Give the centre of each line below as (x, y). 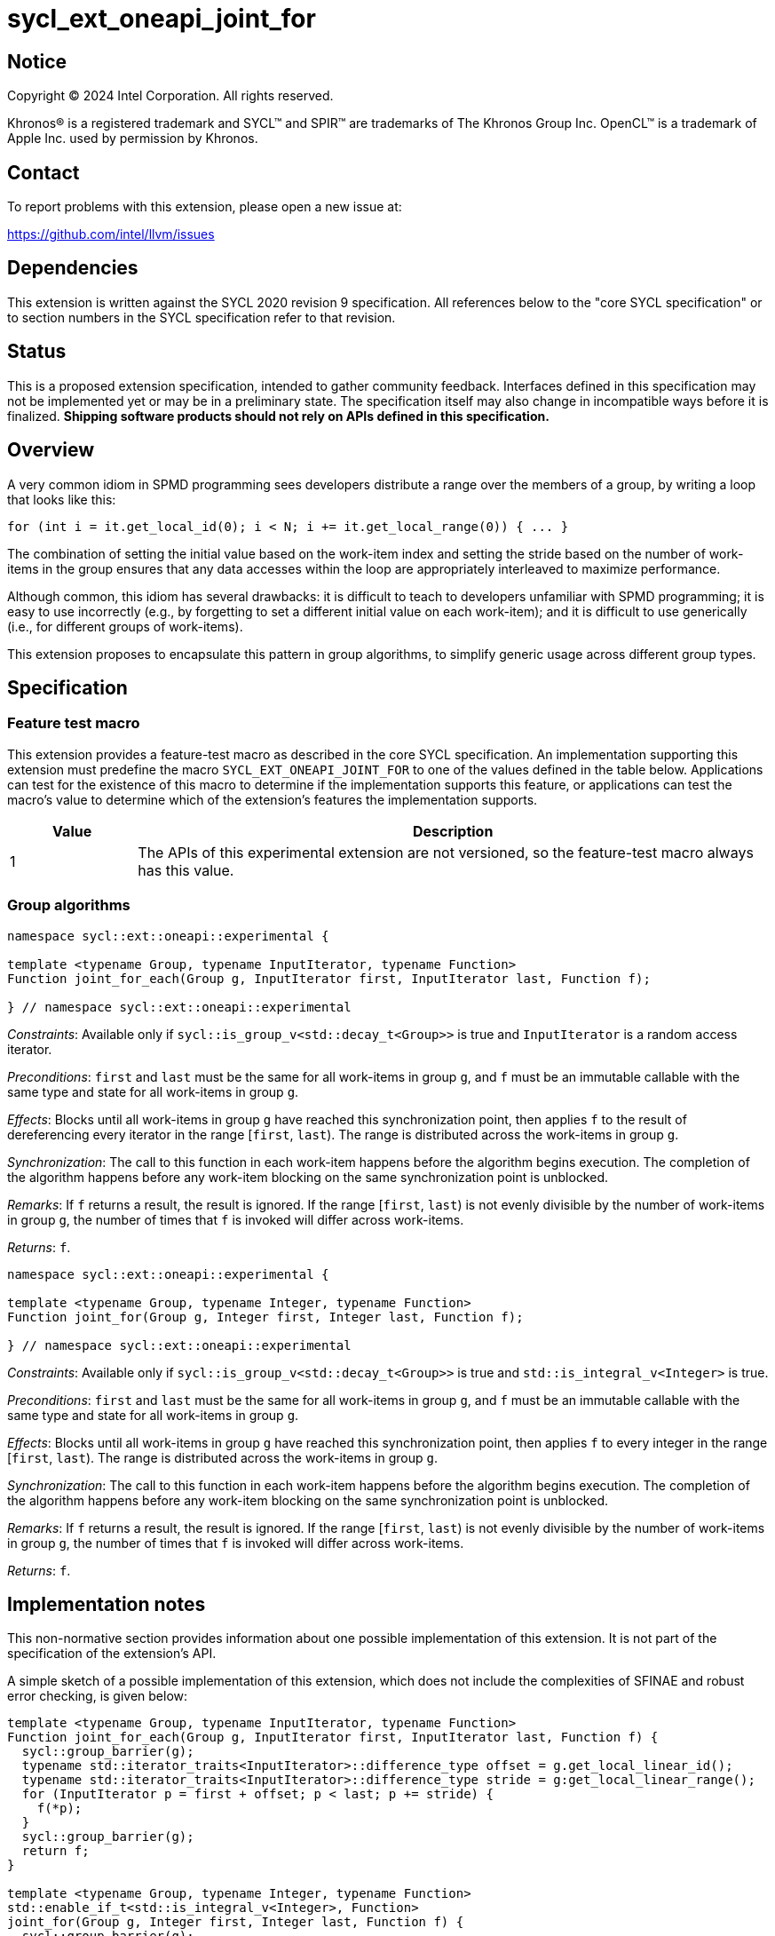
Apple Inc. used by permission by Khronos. (133, 139)
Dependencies (73, 268)
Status (37, 352)
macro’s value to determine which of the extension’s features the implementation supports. (273, 799)
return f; (55, 1851)
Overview (51, 450)
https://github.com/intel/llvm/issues (111, 234)
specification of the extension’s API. (112, 1654)
